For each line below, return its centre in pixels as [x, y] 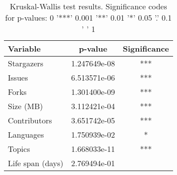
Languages [26, 134]
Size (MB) [26, 106]
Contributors [30, 120]
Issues [18, 77]
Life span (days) [36, 163]
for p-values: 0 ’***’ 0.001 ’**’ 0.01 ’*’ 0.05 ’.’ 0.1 [88, 17]
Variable [24, 48]
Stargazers [26, 63]
